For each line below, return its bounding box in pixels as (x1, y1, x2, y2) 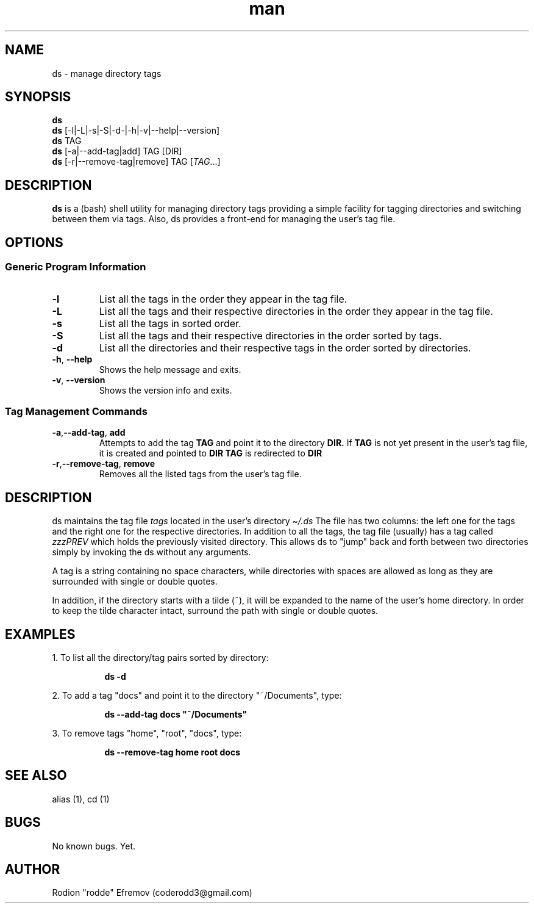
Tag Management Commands (5, 405, 148, 417)
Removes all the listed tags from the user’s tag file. (99, 469, 302, 480)
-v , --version (52, 374, 105, 385)
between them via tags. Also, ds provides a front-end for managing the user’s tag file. (52, 214, 396, 225)
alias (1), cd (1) (52, 793, 110, 804)
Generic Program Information (5, 261, 146, 273)
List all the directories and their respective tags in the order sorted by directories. (99, 341, 471, 354)
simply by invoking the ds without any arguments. (52, 547, 251, 558)
